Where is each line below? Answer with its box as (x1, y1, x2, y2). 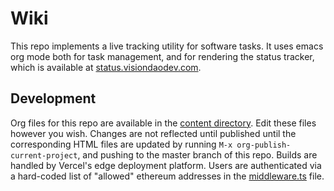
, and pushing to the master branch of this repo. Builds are (77, 148, 318, 161)
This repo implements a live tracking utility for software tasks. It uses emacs (10, 40, 324, 52)
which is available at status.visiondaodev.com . (10, 61, 202, 73)
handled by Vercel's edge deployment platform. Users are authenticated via (10, 159, 322, 171)
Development (10, 90, 97, 107)
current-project (10, 150, 78, 161)
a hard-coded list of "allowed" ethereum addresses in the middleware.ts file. (10, 170, 325, 182)
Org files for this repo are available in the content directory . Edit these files (10, 117, 317, 129)
